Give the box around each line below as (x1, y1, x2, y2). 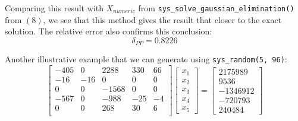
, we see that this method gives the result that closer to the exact (43, 13, 282, 26)
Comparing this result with (5, 2, 103, 14)
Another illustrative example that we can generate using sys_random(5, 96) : (5, 53, 287, 65)
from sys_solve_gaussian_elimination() (138, 2, 294, 14)
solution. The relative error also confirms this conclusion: (5, 25, 212, 37)
